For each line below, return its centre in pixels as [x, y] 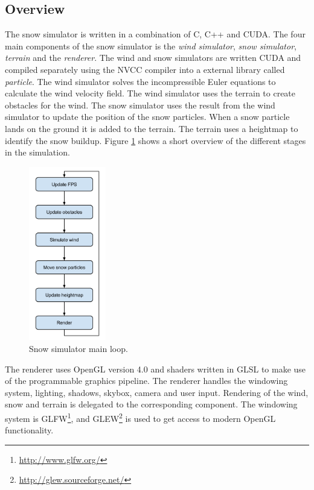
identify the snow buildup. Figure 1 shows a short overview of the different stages [155, 140]
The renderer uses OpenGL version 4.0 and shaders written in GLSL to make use [155, 369]
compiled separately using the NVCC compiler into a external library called [145, 69]
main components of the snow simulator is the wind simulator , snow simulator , [151, 46]
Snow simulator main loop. [78, 349]
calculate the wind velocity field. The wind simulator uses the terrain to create [150, 93]
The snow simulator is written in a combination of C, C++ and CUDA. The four [155, 34]
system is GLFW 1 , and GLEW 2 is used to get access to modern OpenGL [140, 417]
